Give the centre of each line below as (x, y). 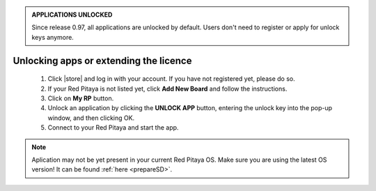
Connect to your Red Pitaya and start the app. (113, 128)
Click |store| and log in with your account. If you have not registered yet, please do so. (171, 79)
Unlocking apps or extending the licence (102, 60)
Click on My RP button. (81, 98)
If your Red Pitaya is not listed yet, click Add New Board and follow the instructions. (167, 89)
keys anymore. (53, 37)
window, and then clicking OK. (91, 118)
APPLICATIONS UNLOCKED (72, 15)
